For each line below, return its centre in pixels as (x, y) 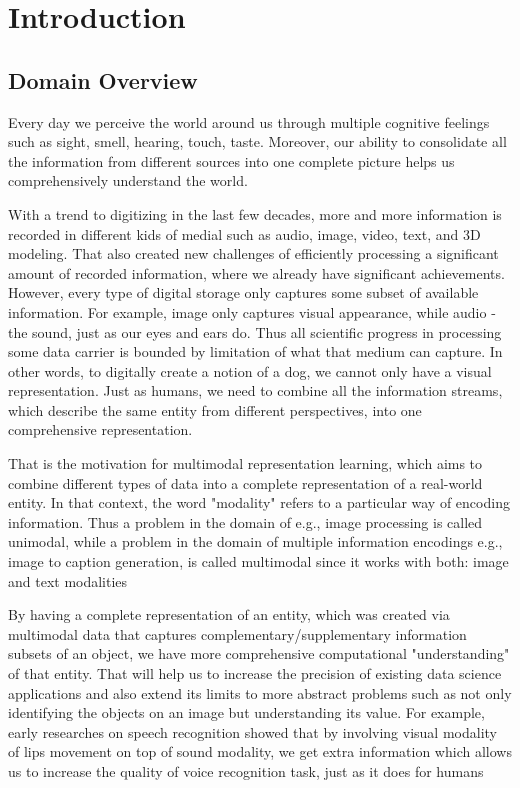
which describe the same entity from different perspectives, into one (215, 409)
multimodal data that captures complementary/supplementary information (237, 633)
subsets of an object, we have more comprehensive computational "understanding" (259, 653)
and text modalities (68, 580)
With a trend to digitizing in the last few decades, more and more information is (255, 213)
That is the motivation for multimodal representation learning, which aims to (245, 463)
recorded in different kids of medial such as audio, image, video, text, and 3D (244, 233)
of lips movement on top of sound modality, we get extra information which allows (260, 751)
